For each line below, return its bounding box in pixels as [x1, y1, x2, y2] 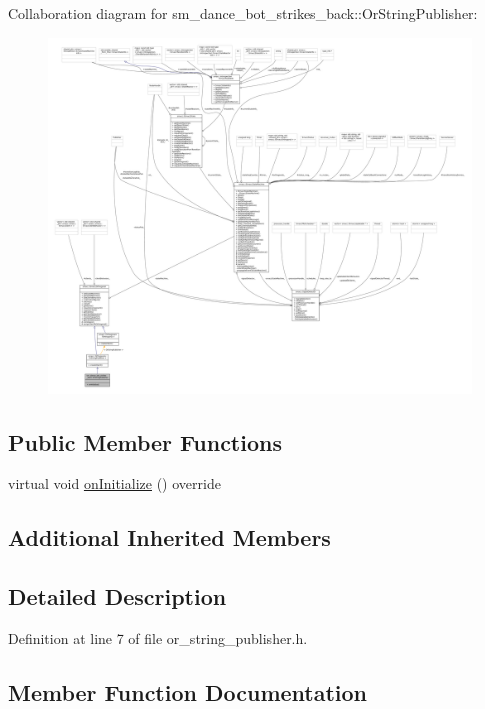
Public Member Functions [8, 426, 282, 457]
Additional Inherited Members [8, 522, 331, 553]
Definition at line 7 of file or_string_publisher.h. [8, 628, 308, 649]
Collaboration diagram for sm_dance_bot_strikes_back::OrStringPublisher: [8, 3, 478, 23]
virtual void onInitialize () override [8, 473, 221, 494]
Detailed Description [8, 581, 227, 612]
